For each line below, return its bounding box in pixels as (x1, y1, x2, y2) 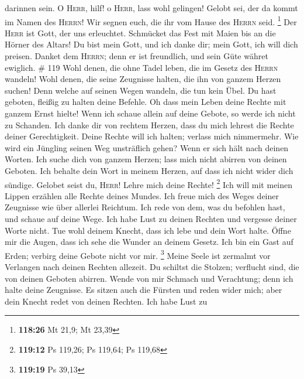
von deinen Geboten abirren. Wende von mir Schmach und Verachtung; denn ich (5, 272, 293, 284)
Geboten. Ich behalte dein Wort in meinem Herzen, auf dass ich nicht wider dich (5, 164, 293, 176)
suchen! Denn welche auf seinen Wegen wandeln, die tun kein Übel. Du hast (5, 84, 277, 96)
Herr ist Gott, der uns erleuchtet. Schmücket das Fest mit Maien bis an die (5, 26, 276, 39)
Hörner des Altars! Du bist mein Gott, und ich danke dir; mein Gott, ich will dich (5, 38, 298, 50)
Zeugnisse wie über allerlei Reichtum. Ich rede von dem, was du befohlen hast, (5, 201, 285, 213)
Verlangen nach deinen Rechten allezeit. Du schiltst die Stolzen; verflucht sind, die (5, 261, 299, 273)
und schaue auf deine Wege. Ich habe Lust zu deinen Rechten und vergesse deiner (5, 213, 297, 224)
